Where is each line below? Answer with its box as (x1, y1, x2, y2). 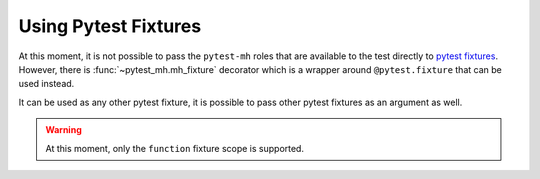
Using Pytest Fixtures (18, 15, 202, 37)
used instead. (18, 78, 75, 90)
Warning (45, 124, 82, 136)
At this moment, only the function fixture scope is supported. (45, 142, 305, 154)
